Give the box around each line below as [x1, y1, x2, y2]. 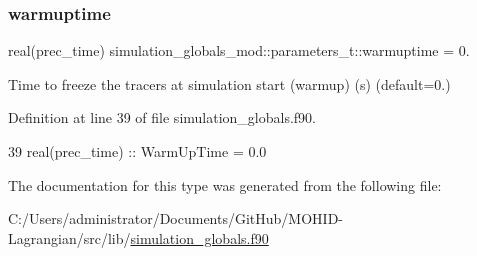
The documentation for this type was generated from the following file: [8, 174, 442, 195]
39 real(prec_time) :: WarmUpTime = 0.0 [8, 141, 267, 161]
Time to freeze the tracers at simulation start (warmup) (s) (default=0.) [8, 73, 451, 94]
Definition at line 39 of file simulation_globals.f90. [8, 107, 316, 128]
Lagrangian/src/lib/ [8, 227, 131, 248]
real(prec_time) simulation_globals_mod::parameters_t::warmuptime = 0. [8, 40, 470, 61]
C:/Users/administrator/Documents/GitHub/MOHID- [8, 208, 343, 229]
